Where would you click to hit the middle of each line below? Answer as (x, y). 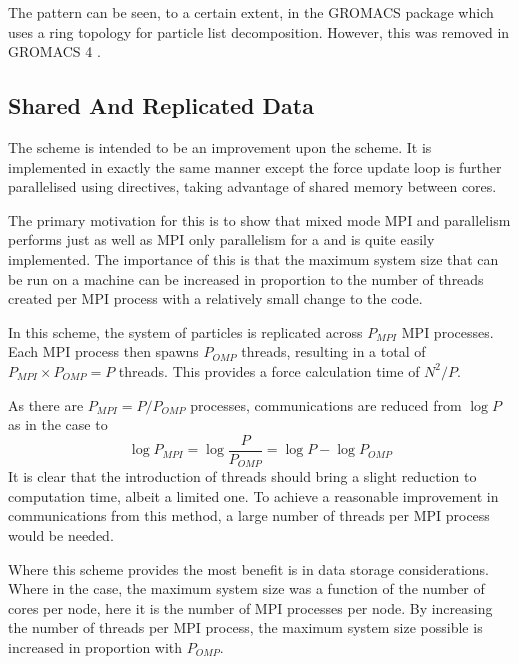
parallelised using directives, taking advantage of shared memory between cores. (252, 186)
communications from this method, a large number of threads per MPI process (249, 515)
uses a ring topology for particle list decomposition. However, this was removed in (259, 31)
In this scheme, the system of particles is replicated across (185, 331)
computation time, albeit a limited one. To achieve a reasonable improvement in (253, 495)
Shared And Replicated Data (161, 105)
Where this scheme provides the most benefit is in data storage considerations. (249, 568)
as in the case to (58, 424)
